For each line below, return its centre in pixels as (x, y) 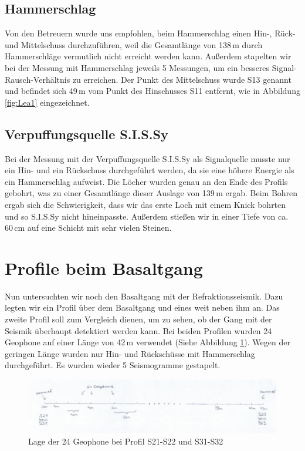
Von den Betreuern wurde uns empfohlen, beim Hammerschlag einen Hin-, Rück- (150, 33)
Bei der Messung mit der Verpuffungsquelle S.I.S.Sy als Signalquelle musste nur (148, 158)
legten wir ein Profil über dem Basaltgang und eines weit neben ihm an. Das (142, 307)
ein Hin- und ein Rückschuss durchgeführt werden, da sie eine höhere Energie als (150, 170)
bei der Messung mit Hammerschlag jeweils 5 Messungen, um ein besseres (137, 67)
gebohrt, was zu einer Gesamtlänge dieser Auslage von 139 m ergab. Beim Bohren (151, 193)
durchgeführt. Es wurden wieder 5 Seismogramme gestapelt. (113, 365)
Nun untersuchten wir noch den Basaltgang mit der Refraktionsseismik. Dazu (144, 296)
